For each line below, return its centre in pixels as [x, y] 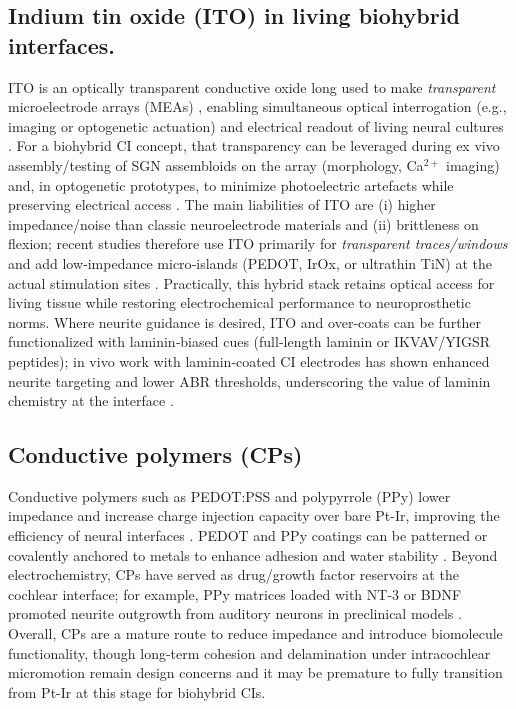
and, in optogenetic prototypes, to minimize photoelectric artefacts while [231, 184]
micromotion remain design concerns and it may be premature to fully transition [255, 672]
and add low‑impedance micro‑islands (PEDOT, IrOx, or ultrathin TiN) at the [250, 262]
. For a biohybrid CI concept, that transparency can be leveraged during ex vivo [254, 145]
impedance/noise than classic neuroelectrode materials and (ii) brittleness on [243, 223]
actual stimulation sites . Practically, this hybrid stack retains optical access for [251, 282]
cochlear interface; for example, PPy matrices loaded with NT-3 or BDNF [235, 593]
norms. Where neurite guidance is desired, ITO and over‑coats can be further [245, 321]
